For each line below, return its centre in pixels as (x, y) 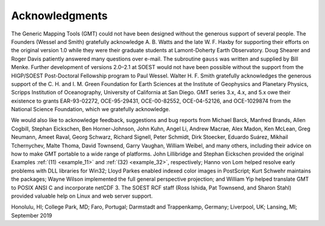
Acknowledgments (60, 16)
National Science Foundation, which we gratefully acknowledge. (91, 109)
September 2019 (32, 215)
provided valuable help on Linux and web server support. (82, 196)
